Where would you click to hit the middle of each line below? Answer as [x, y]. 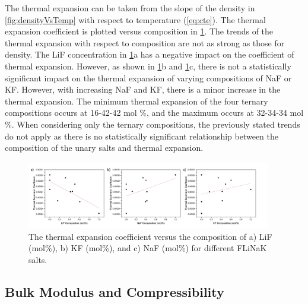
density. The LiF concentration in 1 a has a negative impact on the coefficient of [150, 54]
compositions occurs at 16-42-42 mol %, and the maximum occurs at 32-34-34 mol [154, 113]
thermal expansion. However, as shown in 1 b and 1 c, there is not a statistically [148, 66]
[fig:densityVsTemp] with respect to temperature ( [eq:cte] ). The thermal [135, 19]
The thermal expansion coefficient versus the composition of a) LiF [150, 236]
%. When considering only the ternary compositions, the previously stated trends [153, 124]
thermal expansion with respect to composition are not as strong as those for [145, 42]
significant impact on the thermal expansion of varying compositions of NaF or [148, 77]
